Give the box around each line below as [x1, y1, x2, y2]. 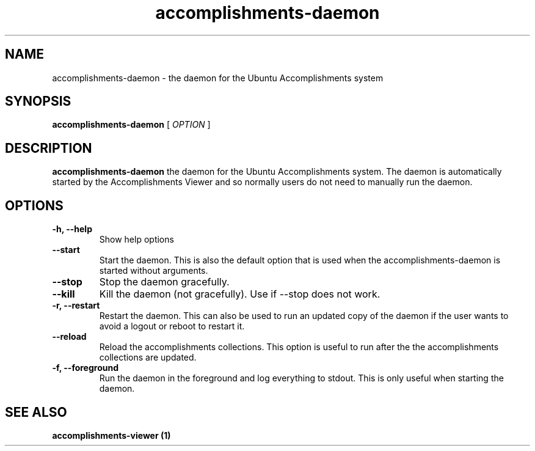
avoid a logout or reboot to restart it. [99, 321, 245, 332]
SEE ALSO [5, 404, 67, 420]
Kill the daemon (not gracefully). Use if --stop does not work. [99, 288, 380, 301]
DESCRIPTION [5, 140, 92, 156]
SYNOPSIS [5, 94, 71, 109]
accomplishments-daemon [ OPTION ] [52, 119, 211, 130]
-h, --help [52, 224, 92, 235]
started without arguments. [99, 265, 208, 276]
